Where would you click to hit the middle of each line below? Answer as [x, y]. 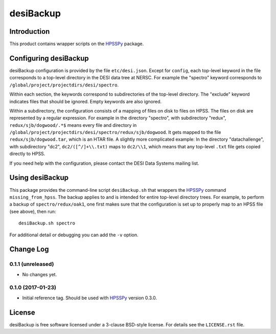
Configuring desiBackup [49, 58]
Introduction [30, 31]
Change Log [29, 249]
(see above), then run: [33, 211]
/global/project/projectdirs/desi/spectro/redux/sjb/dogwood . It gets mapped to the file [115, 132]
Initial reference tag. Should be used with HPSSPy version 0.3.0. [89, 298]
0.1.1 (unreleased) [32, 264]
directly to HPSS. [27, 154]
